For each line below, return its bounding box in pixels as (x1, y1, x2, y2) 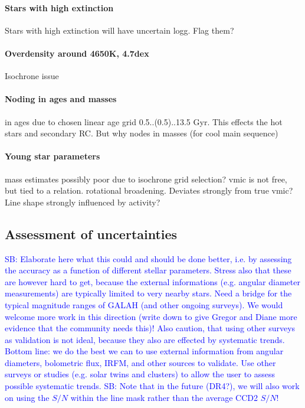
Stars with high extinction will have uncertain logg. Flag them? (5, 24, 234, 36)
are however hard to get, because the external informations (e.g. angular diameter (5, 275, 300, 288)
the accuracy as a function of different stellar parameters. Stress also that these (5, 264, 291, 276)
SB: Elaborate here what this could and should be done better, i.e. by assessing (5, 252, 292, 265)
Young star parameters (5, 150, 100, 162)
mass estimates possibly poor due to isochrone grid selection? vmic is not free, (5, 172, 287, 185)
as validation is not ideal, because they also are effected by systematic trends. (5, 333, 285, 345)
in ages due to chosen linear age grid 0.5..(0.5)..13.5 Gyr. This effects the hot (5, 115, 283, 128)
